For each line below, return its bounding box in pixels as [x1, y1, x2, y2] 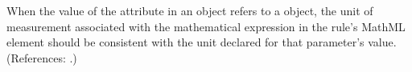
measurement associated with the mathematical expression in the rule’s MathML [6, 18, 406, 34]
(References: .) [6, 49, 77, 66]
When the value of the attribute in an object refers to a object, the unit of [6, 2, 373, 18]
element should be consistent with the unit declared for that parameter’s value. [6, 34, 397, 50]
